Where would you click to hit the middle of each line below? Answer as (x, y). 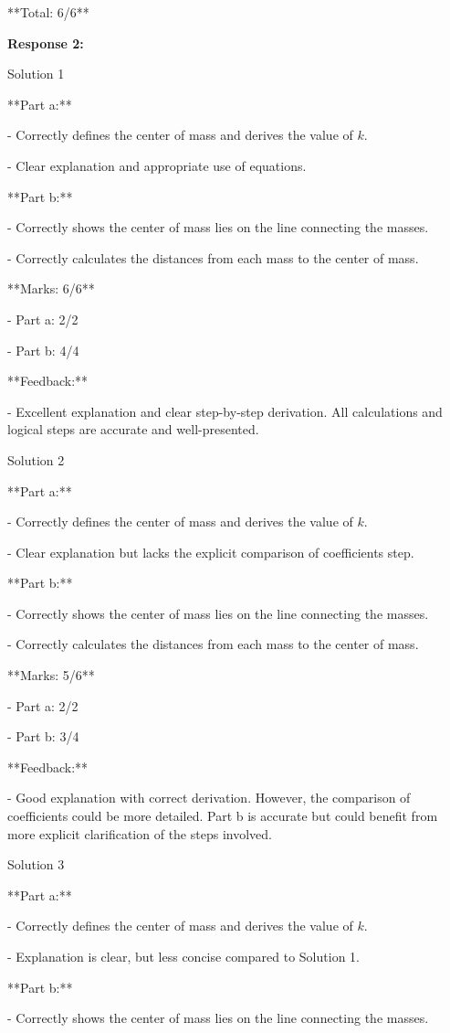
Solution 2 (36, 459)
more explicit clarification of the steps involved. (140, 833)
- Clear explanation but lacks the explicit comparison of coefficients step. (211, 552)
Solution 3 (36, 864)
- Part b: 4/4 (43, 350)
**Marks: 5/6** (51, 675)
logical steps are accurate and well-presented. (133, 429)
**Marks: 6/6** (51, 288)
